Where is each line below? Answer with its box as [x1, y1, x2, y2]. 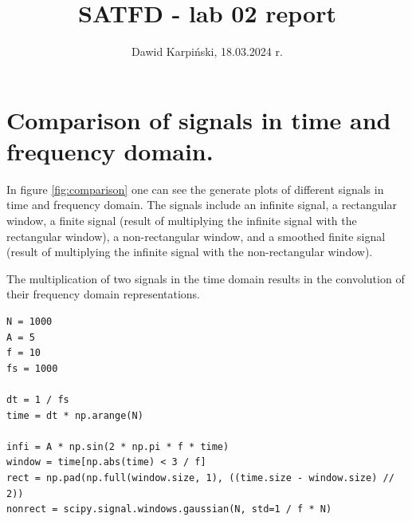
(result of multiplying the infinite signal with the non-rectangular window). [6, 243, 373, 260]
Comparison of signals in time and [6, 103, 391, 136]
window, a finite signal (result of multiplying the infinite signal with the [6, 212, 357, 229]
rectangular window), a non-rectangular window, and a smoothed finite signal [6, 227, 386, 244]
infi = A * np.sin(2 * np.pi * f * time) [6, 440, 230, 452]
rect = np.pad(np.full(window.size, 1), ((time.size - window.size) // [6, 472, 394, 484]
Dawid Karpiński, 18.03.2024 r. [131, 43, 283, 60]
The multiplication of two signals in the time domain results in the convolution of [6, 270, 405, 286]
